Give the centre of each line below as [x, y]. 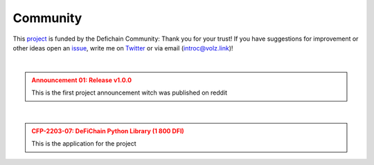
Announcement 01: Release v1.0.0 [81, 80]
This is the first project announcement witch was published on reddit [130, 93]
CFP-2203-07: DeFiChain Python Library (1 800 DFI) [108, 130]
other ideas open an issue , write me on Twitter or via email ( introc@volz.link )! [123, 48]
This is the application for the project [84, 144]
